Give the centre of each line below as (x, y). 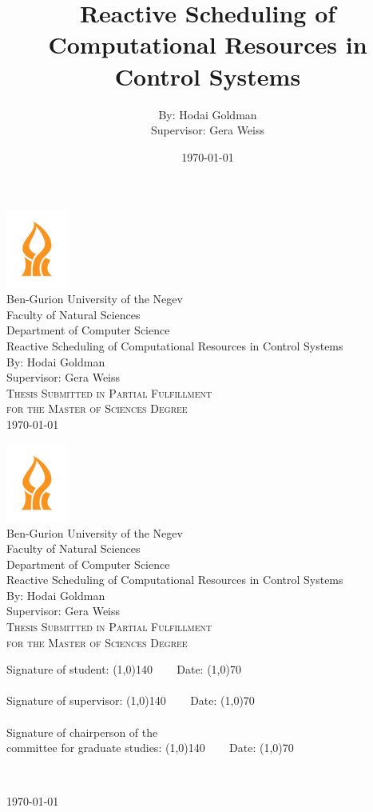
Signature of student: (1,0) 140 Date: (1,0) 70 (124, 669)
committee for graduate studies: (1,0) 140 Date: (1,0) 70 (150, 748)
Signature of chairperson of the (82, 732)
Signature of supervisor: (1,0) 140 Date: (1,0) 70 (131, 700)
